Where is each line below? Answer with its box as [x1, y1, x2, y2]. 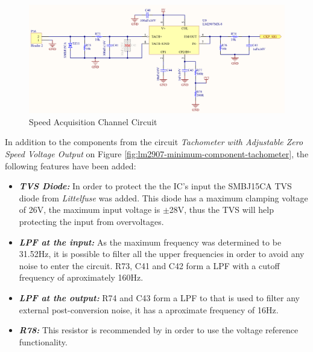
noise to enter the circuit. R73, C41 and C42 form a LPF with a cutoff [19, 259, 280, 272]
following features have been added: [5, 159, 136, 172]
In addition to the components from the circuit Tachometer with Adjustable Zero [5, 135, 303, 148]
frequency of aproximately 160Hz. [19, 271, 144, 284]
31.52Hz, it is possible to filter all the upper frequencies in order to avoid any [19, 247, 305, 260]
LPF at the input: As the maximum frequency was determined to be [19, 235, 282, 248]
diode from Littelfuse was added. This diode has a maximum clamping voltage [19, 191, 308, 204]
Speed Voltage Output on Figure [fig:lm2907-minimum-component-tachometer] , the [5, 148, 309, 160]
